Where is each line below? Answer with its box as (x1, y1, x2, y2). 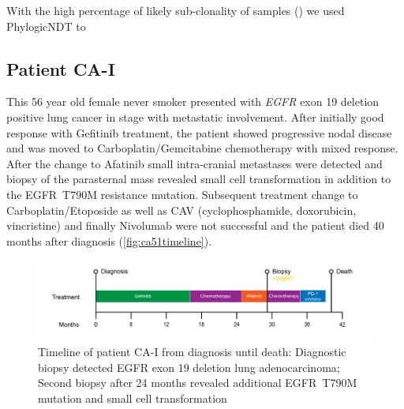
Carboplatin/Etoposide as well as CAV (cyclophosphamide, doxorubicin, (6, 201, 357, 218)
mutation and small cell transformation (38, 389, 227, 406)
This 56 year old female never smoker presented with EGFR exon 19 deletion (6, 93, 380, 110)
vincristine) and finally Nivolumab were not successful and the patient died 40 (6, 217, 384, 234)
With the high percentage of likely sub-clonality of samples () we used (6, 2, 345, 18)
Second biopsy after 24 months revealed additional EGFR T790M (38, 374, 357, 391)
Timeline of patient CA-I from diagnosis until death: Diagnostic (38, 343, 346, 360)
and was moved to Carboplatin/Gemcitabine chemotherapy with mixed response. (6, 140, 398, 156)
